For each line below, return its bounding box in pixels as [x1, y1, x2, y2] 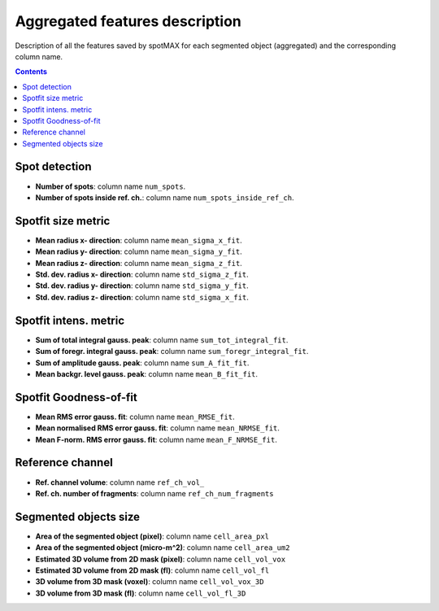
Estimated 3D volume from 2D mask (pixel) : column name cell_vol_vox [35, 554, 286, 564]
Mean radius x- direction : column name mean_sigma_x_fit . [35, 235, 243, 245]
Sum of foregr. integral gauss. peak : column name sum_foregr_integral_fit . [35, 347, 309, 356]
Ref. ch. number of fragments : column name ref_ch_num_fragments [35, 488, 274, 498]
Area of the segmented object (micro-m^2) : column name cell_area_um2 [35, 543, 290, 552]
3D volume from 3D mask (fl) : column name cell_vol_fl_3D [35, 588, 246, 598]
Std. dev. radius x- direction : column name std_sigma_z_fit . [35, 269, 249, 280]
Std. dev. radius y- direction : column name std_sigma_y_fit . [35, 281, 250, 290]
